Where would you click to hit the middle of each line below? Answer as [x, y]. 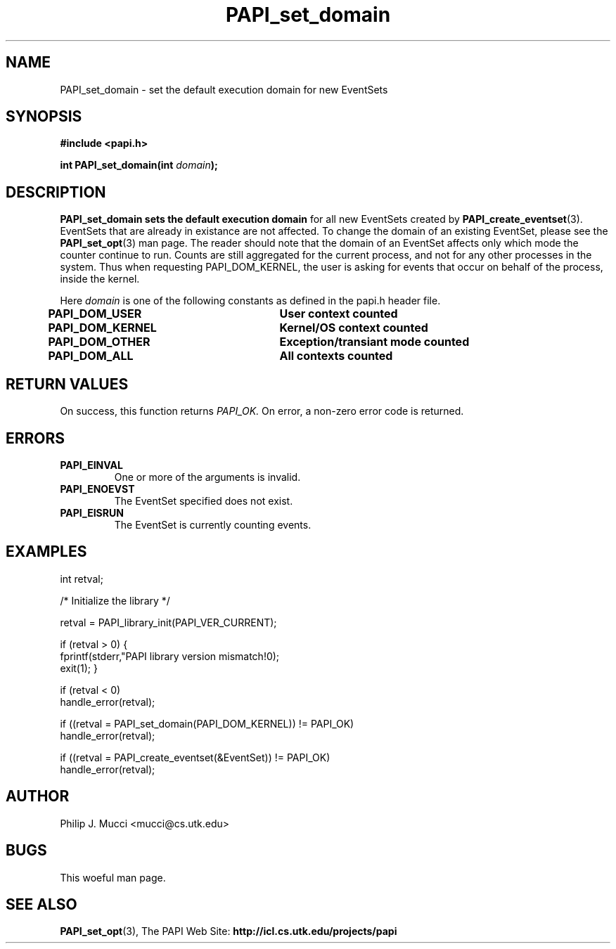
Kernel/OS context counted [354, 328]
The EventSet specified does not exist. [204, 501]
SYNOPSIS [44, 117]
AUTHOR [38, 796]
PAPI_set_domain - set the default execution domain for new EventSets [224, 89]
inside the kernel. [100, 279]
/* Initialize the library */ [115, 600]
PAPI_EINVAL [91, 465]
